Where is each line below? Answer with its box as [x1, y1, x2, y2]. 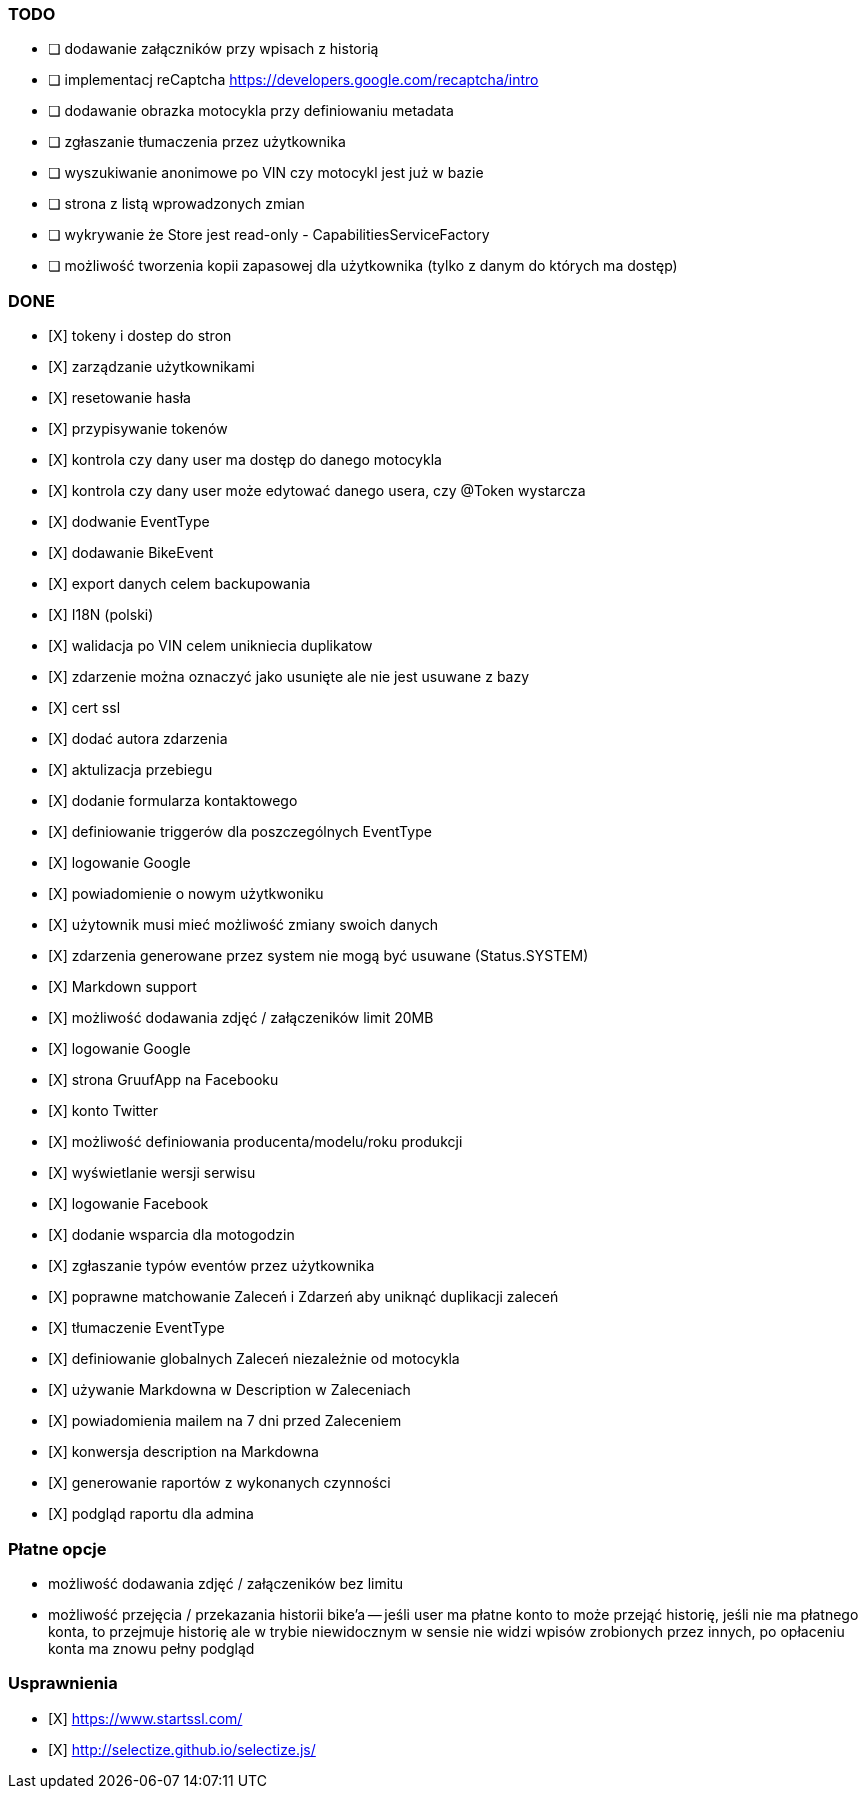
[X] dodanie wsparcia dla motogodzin [48, 1226, 295, 1244]
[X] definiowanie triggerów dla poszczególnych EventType [48, 823, 432, 841]
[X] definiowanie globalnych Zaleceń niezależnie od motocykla [48, 1350, 460, 1368]
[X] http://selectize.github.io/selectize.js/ [48, 1740, 316, 1758]
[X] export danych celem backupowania [48, 575, 311, 593]
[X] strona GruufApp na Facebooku [48, 1071, 279, 1089]
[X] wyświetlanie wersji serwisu [48, 1164, 256, 1182]
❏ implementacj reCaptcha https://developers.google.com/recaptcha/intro [48, 71, 539, 89]
